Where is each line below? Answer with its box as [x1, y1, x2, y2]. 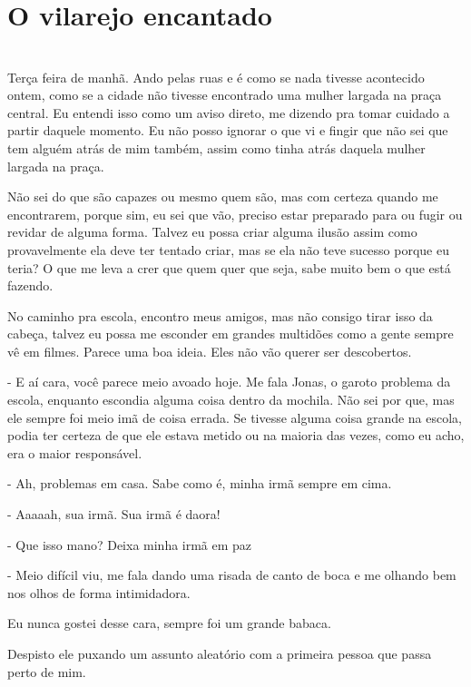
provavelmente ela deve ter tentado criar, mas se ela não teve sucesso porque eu [7, 240, 449, 259]
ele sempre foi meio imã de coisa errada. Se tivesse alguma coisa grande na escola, [7, 407, 463, 427]
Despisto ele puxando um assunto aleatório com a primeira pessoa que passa [7, 644, 432, 662]
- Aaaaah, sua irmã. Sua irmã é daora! [7, 505, 221, 524]
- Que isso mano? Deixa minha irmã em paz [7, 535, 252, 554]
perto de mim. [7, 662, 86, 681]
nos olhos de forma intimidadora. [7, 583, 191, 602]
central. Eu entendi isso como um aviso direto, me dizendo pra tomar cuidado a [7, 103, 450, 122]
